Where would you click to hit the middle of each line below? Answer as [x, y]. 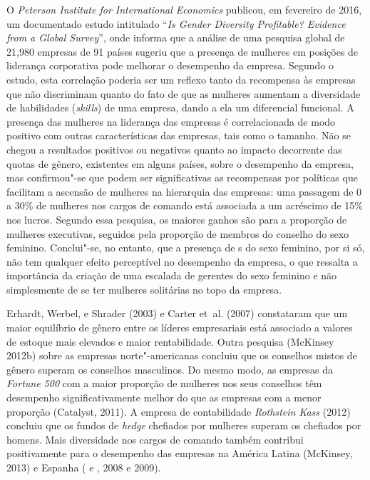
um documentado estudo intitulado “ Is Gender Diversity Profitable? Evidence [176, 23]
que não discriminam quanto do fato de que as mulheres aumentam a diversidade [184, 93]
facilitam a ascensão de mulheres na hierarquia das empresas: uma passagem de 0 [184, 191]
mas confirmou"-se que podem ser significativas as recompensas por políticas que [182, 177]
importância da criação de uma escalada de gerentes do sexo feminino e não [172, 275]
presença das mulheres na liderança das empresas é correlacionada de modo [171, 121]
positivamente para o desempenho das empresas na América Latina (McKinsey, [180, 453]
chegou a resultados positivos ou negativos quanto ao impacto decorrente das [174, 149]
